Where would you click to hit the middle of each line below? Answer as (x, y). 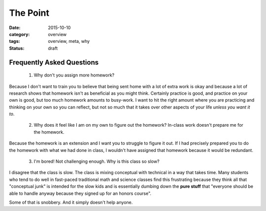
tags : (15, 41)
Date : (15, 28)
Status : (17, 48)
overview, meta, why (69, 41)
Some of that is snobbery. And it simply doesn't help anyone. (71, 202)
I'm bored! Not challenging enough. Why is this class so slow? (97, 161)
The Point (29, 13)
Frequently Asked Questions (54, 62)
